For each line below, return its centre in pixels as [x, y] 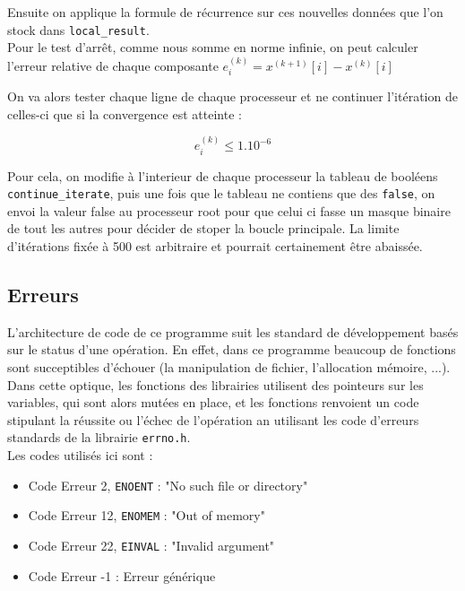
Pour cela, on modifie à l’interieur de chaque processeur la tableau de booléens [223, 175]
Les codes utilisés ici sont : [80, 454]
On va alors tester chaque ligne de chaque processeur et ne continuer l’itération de [232, 96]
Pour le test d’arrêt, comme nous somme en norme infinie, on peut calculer [213, 47]
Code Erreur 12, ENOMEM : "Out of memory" [146, 515]
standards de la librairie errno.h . [99, 437]
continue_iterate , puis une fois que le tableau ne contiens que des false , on [221, 193]
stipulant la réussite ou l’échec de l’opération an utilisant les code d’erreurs [213, 419]
